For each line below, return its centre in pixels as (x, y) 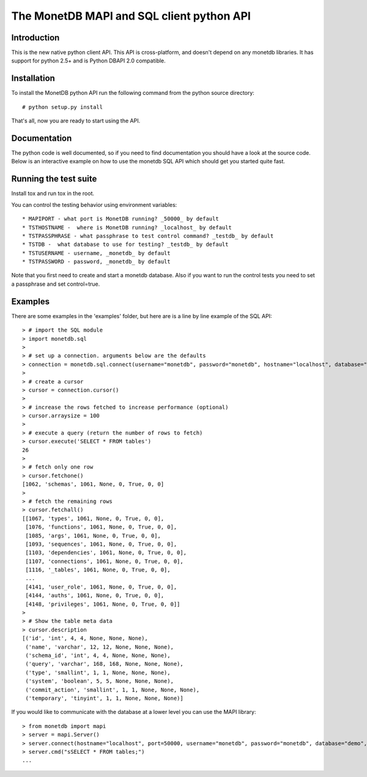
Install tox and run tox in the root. (53, 193)
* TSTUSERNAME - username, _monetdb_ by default (96, 253)
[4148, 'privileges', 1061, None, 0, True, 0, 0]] (103, 604)
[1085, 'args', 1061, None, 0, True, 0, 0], (93, 536)
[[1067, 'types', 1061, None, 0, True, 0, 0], (93, 518)
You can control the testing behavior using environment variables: (94, 204)
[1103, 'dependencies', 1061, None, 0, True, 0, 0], (106, 553)
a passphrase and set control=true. (56, 284)
